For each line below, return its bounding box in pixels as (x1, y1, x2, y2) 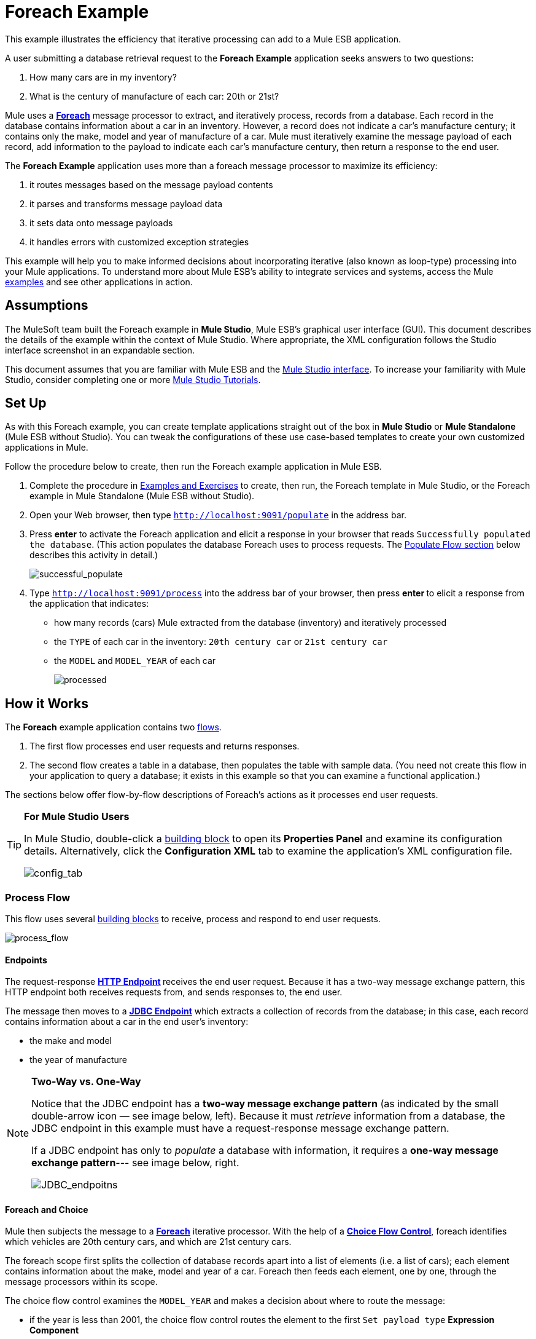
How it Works (5, 695, 88, 711)
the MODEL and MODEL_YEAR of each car (54, 655, 216, 666)
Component (29, 1325, 79, 1336)
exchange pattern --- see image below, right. (31, 1156, 239, 1169)
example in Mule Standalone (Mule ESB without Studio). (29, 491, 255, 502)
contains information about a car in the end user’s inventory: (5, 1016, 249, 1027)
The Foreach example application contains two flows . (5, 722, 222, 733)
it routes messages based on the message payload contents (29, 179, 273, 190)
